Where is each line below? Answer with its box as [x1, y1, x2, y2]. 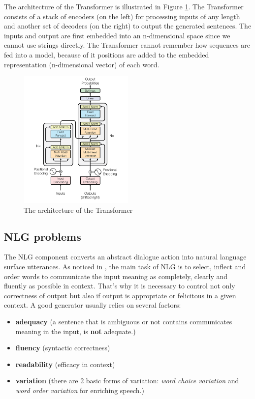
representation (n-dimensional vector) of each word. [4, 59, 159, 69]
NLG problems [4, 228, 81, 244]
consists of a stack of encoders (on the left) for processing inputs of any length [4, 11, 240, 21]
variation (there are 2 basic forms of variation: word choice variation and [15, 375, 239, 386]
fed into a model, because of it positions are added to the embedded [4, 49, 209, 59]
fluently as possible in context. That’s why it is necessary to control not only [4, 281, 235, 291]
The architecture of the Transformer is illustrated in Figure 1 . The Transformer [4, 1, 244, 11]
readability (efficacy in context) [15, 359, 115, 369]
